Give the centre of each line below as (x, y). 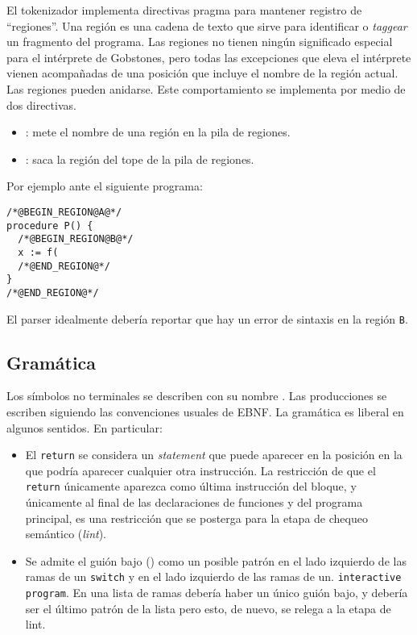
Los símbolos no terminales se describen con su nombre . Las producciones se (197, 396)
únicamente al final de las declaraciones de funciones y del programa (194, 502)
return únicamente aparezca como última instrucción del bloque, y (191, 486)
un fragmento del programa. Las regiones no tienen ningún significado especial (200, 42)
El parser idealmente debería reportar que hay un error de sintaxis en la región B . (207, 318)
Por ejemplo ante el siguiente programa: (105, 186)
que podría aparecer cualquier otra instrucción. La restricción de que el (200, 470)
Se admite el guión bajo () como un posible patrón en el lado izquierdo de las (216, 560)
